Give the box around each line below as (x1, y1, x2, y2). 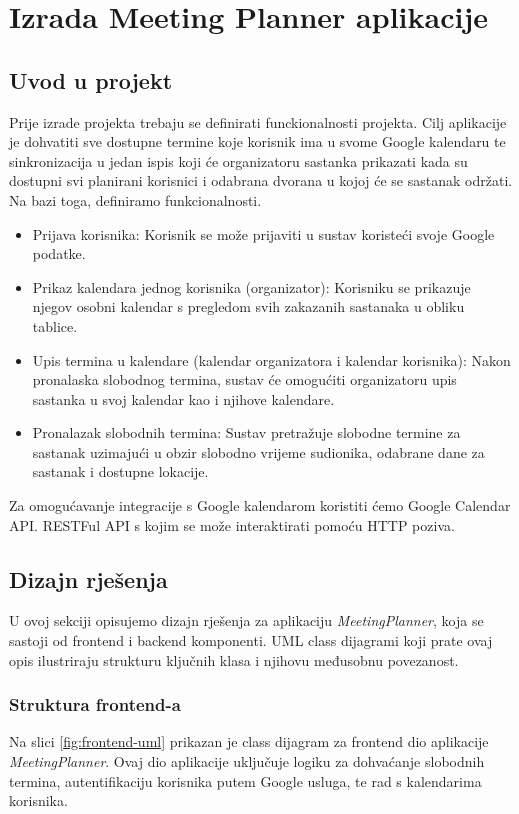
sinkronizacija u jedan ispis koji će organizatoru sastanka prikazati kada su (9, 150, 468, 171)
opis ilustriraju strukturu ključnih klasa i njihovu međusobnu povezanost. (9, 649, 459, 670)
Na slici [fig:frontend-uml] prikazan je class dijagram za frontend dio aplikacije (9, 731, 489, 752)
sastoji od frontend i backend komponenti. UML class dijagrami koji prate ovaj (9, 630, 493, 651)
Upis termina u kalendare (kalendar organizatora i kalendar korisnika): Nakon (32, 349, 511, 370)
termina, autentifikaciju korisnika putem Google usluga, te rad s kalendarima (9, 770, 482, 791)
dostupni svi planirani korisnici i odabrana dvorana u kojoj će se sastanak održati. (9, 170, 513, 191)
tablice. (32, 315, 78, 336)
